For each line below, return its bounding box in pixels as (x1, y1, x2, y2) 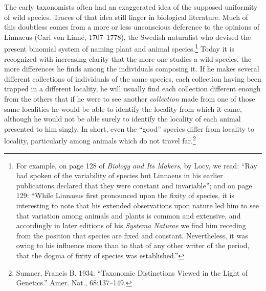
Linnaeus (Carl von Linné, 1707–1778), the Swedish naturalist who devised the (4, 31, 251, 42)
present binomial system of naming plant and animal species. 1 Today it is (4, 42, 235, 54)
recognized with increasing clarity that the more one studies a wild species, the (4, 53, 252, 64)
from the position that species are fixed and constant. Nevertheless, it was (16, 230, 248, 240)
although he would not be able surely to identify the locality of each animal (4, 113, 241, 124)
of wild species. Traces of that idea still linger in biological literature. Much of (4, 11, 248, 22)
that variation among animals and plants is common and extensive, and (16, 210, 241, 221)
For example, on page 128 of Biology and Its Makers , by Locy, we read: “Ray (16, 160, 257, 171)
